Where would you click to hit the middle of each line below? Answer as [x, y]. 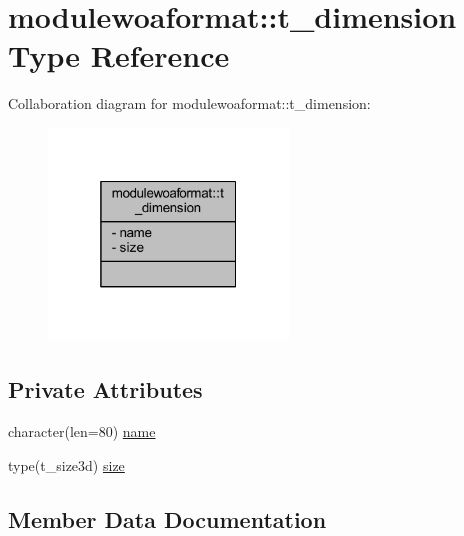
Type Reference [119, 55]
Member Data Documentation [167, 518]
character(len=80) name [82, 430]
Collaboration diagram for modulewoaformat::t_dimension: [189, 103]
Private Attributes [105, 389]
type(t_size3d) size [66, 464]
